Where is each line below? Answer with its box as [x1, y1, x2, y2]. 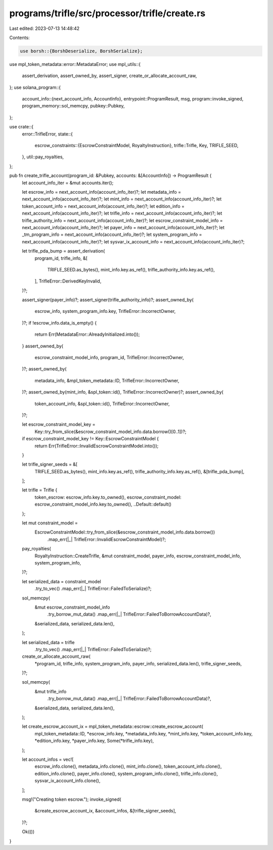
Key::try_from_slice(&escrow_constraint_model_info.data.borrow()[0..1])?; [34, 429, 187, 435]
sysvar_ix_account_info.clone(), [34, 777, 101, 784]
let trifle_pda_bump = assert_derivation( [22, 248, 105, 254]
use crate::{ [9, 124, 34, 130]
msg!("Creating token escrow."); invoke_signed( [22, 796, 121, 802]
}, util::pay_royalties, [22, 154, 64, 160]
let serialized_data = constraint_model [22, 578, 101, 584]
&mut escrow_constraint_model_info [34, 604, 110, 610]
